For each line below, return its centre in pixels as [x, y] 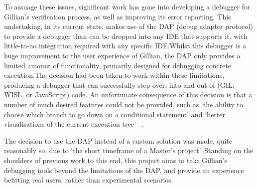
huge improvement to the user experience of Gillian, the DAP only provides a [122, 55]
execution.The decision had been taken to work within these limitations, [114, 75]
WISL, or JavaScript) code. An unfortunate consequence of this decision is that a [128, 94]
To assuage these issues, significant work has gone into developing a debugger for [127, 6]
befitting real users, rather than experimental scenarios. [89, 180]
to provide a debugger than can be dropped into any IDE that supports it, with [126, 36]
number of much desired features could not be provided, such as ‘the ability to [124, 104]
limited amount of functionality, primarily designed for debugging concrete [118, 65]
